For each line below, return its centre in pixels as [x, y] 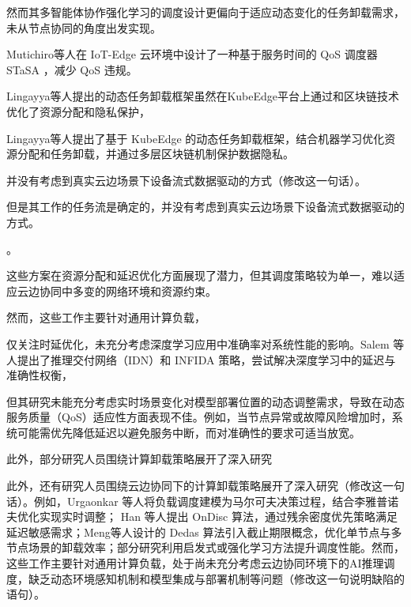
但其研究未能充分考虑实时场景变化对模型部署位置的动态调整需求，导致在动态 [205, 401]
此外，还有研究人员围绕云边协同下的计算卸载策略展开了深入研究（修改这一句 [205, 486]
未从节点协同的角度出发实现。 [84, 27]
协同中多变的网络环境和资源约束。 [128, 290]
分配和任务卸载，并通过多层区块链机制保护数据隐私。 [155, 154]
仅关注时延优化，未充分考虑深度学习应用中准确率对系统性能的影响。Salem [198, 343]
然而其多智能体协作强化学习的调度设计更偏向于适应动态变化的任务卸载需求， [205, 12]
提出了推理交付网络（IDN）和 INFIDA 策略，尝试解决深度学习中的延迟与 [207, 359]
